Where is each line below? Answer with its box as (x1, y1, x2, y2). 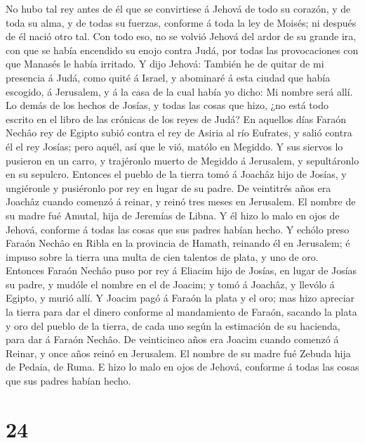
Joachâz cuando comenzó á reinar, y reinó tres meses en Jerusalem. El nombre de (6, 194, 356, 209)
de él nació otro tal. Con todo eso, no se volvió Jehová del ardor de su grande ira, (6, 29, 357, 44)
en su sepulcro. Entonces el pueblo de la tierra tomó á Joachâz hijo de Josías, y (6, 167, 347, 181)
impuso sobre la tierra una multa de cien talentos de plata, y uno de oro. (6, 249, 319, 264)
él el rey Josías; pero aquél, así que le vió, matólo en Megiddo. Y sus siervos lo (6, 139, 343, 153)
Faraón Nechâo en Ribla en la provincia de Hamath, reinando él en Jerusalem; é (6, 236, 350, 250)
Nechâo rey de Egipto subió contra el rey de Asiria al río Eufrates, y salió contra (6, 125, 352, 140)
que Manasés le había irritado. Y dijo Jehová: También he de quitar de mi (6, 56, 324, 71)
